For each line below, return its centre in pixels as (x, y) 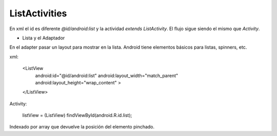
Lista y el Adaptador (44, 38)
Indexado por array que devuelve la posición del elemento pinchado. (82, 127)
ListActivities (38, 13)
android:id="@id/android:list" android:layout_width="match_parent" (107, 75)
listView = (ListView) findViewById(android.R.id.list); (77, 116)
